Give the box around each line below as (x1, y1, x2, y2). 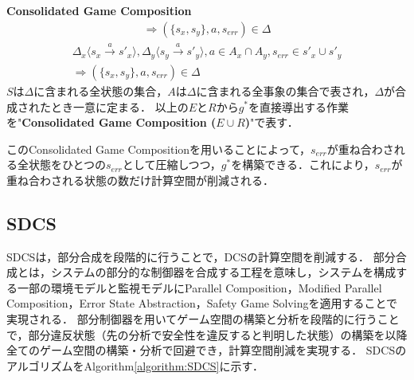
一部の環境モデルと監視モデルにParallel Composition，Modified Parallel (17, 279, 382, 296)
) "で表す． (244, 114, 299, 131)
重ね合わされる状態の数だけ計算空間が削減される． (6, 171, 274, 188)
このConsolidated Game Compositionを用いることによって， (6, 140, 310, 157)
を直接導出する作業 (248, 98, 350, 115)
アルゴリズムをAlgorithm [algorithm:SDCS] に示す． (6, 357, 264, 374)
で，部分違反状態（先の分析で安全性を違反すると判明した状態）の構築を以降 (6, 326, 408, 343)
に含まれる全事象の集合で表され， (196, 82, 375, 99)
